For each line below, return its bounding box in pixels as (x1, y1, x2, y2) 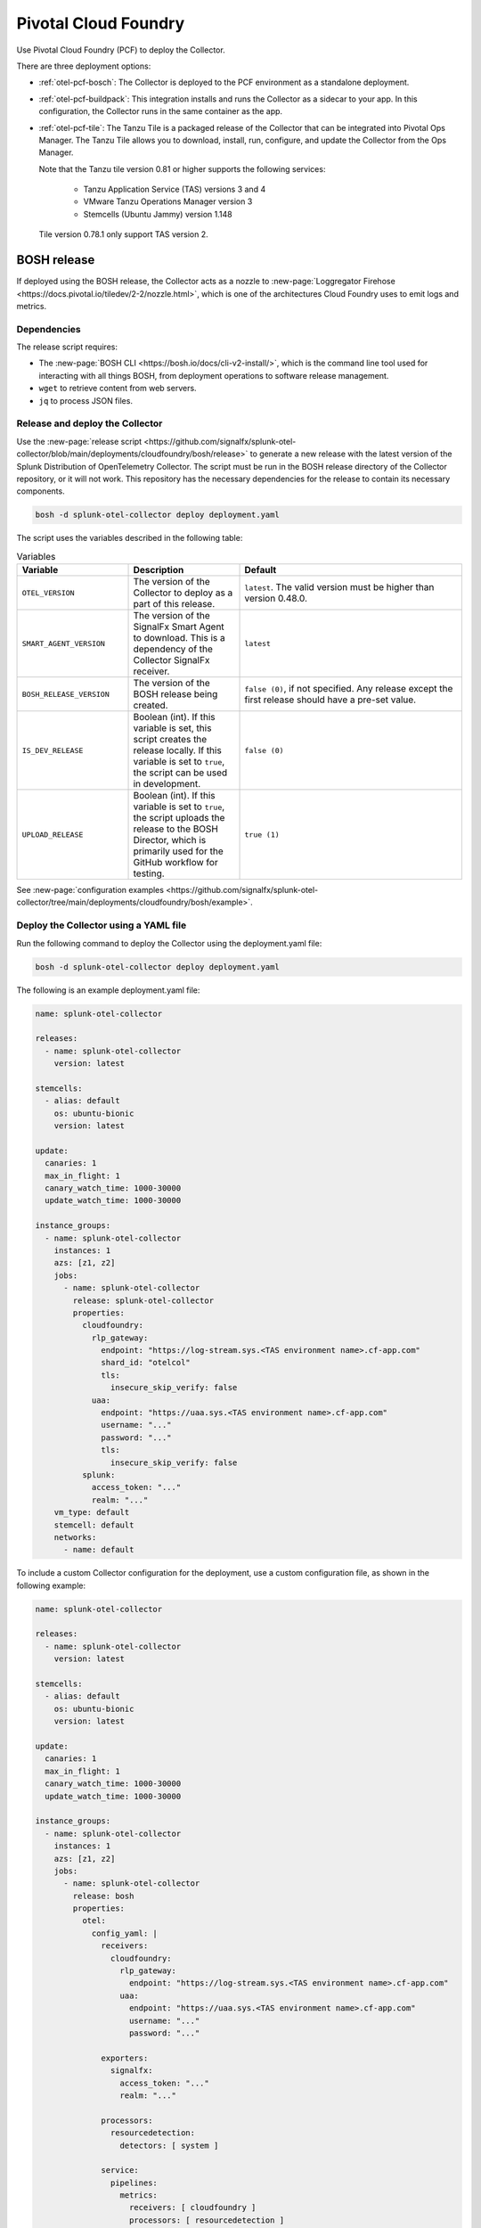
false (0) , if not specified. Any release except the (244, 683, 453, 695)
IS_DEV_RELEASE (21, 745, 84, 755)
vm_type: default (53, 1507, 130, 1518)
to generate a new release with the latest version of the (249, 448, 452, 459)
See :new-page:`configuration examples (16, 885, 165, 896)
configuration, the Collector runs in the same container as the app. (38, 106, 283, 117)
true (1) (244, 830, 280, 840)
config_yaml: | (91, 1928, 158, 1938)
